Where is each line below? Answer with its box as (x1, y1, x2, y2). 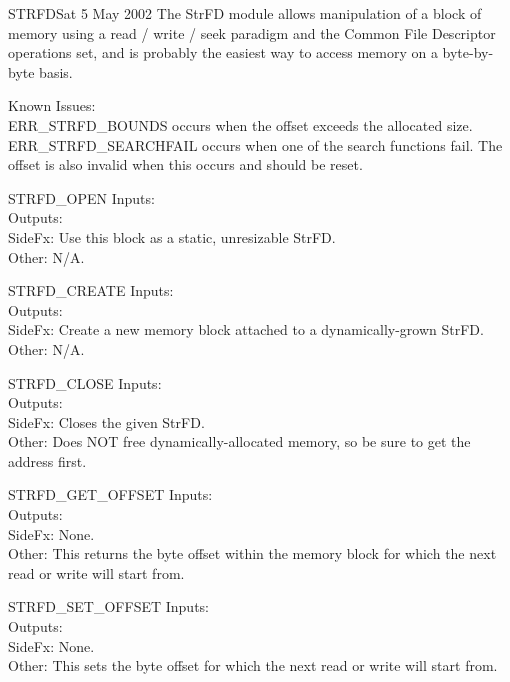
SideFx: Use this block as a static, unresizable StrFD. (8, 226, 336, 247)
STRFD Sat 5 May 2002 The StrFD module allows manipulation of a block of (8, 3, 482, 23)
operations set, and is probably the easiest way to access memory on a (8, 42, 438, 63)
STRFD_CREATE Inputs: (8, 280, 174, 301)
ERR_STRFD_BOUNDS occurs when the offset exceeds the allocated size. (8, 114, 473, 135)
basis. (39, 61, 73, 82)
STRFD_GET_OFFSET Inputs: (8, 484, 213, 505)
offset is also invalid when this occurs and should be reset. (8, 154, 363, 175)
